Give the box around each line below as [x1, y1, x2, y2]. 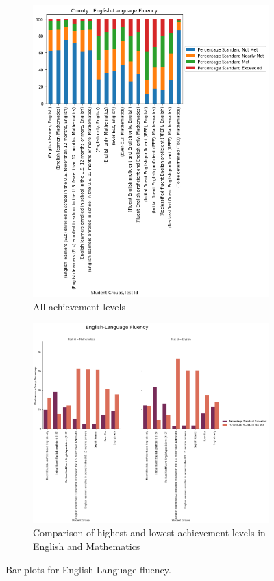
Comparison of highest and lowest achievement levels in [33, 525, 266, 540]
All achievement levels [33, 299, 125, 314]
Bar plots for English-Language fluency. [5, 562, 171, 576]
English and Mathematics [33, 539, 140, 553]
